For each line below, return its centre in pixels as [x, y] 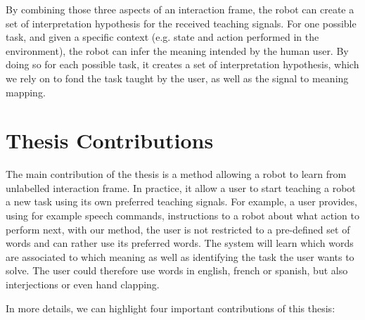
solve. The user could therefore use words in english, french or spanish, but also [177, 270]
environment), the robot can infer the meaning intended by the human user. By [177, 50]
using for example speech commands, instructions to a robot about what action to [182, 216]
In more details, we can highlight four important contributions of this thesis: [171, 308]
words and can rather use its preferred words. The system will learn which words [180, 243]
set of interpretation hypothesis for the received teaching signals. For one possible [181, 23]
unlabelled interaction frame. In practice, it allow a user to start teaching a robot [181, 187]
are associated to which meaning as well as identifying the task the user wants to [180, 256]
